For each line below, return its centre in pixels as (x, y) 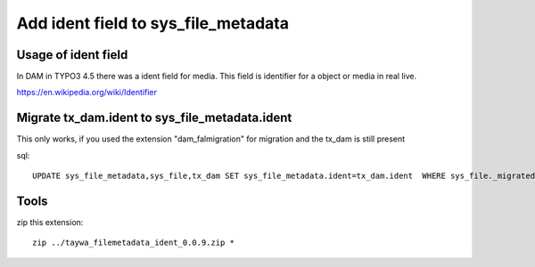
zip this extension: (50, 222)
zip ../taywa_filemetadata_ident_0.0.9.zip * (134, 243)
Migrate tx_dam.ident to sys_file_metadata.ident (154, 118)
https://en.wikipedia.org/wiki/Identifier (87, 93)
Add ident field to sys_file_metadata (153, 23)
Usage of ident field (72, 55)
